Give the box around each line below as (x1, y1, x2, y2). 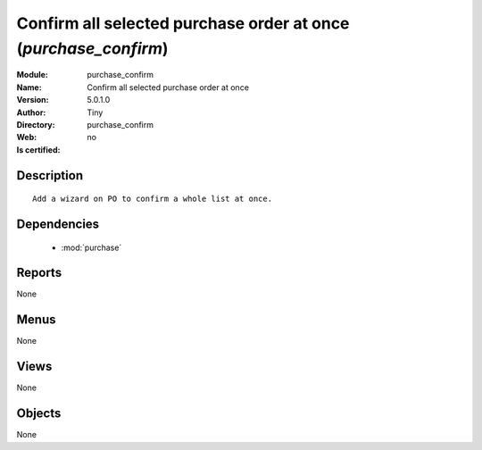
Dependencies (16, 216, 100, 231)
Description (16, 168, 84, 183)
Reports (16, 265, 62, 280)
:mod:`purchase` (61, 242, 122, 253)
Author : (16, 107, 46, 118)
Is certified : (16, 144, 61, 155)
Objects (16, 406, 62, 421)
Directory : (16, 119, 55, 129)
